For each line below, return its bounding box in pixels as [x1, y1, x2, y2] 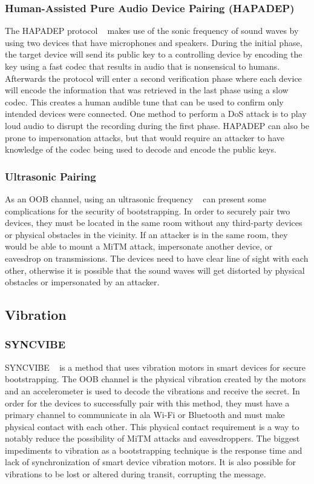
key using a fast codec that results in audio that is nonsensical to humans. [5, 60, 280, 72]
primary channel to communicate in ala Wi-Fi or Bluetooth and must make [5, 408, 285, 421]
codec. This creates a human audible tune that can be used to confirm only [5, 95, 284, 108]
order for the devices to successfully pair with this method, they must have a [5, 396, 290, 409]
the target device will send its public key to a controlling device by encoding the [5, 48, 303, 61]
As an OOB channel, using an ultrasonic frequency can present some [5, 192, 266, 205]
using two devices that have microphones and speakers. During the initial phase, [5, 36, 303, 48]
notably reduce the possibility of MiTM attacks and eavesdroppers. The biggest [5, 432, 300, 445]
